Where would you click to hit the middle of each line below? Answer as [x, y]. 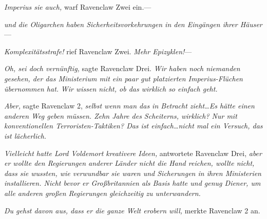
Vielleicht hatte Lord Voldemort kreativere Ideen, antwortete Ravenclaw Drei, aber [133, 153]
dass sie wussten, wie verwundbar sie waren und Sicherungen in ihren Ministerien [133, 173]
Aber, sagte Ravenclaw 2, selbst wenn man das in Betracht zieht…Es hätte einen [129, 106]
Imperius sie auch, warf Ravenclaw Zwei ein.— [78, 7]
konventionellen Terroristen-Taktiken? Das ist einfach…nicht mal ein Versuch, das [133, 126]
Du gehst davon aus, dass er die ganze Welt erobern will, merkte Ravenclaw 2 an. [132, 210]
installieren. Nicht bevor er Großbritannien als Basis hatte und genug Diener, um [132, 183]
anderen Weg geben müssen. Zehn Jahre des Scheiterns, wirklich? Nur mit [121, 115]
